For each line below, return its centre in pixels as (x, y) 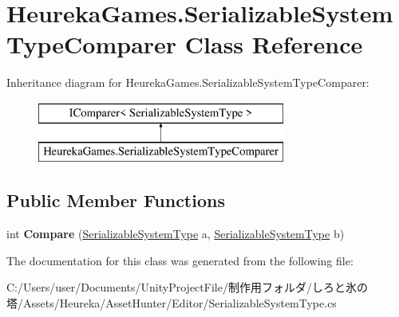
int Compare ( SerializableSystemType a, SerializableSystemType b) (176, 234)
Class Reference (274, 44)
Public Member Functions (116, 200)
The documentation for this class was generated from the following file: (180, 260)
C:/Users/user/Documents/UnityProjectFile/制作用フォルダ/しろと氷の (187, 287)
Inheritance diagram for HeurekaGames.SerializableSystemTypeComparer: (188, 82)
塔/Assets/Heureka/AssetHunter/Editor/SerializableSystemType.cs (172, 303)
